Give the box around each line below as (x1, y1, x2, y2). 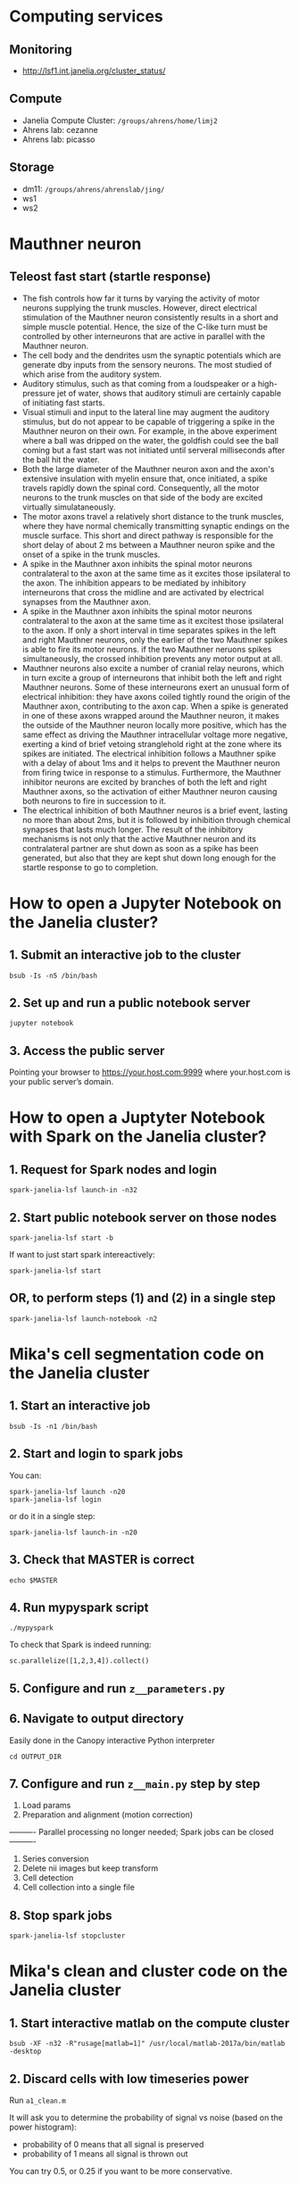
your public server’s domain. (9, 1076, 114, 1087)
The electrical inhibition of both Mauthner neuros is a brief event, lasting (21, 805, 288, 816)
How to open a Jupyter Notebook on (9, 893, 282, 913)
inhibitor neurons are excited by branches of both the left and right (21, 777, 268, 787)
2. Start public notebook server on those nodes (9, 1209, 278, 1225)
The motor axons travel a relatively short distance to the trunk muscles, (21, 511, 284, 521)
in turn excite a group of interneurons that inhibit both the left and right (21, 672, 283, 683)
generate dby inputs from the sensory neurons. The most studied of (21, 359, 272, 370)
